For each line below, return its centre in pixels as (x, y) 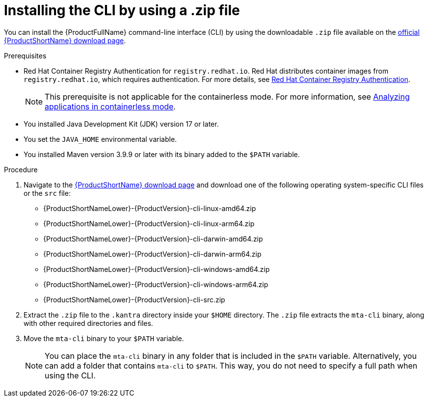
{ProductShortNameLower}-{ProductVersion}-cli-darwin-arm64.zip (152, 254)
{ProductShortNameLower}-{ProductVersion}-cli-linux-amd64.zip (150, 208)
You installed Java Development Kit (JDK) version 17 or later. (121, 124)
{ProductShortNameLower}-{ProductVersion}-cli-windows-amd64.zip (157, 269)
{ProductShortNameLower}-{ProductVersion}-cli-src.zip (134, 299)
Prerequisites (25, 55)
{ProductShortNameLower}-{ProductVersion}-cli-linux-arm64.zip (149, 223)
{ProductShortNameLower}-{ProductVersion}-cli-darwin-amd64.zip (153, 239)
